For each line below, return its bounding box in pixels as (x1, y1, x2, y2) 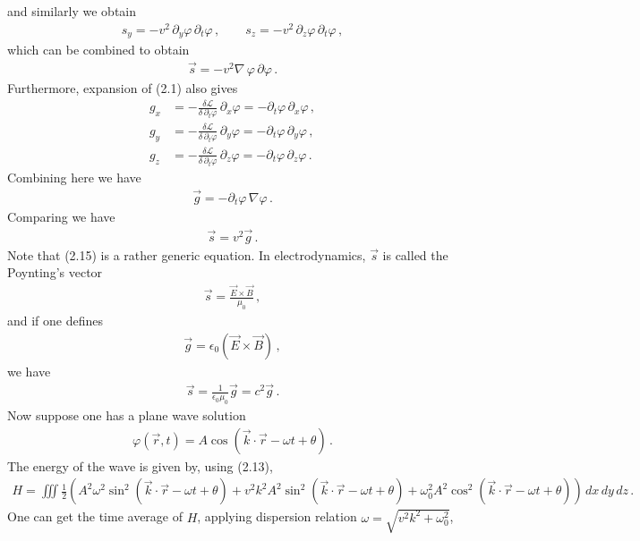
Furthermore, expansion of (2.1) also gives (7, 79, 238, 97)
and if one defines (7, 310, 104, 329)
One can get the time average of (7, 507, 183, 526)
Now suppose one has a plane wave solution (7, 406, 246, 425)
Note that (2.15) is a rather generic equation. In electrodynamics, (7, 245, 366, 264)
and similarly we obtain (7, 2, 137, 20)
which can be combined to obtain (7, 40, 190, 59)
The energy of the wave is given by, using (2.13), (7, 456, 273, 475)
